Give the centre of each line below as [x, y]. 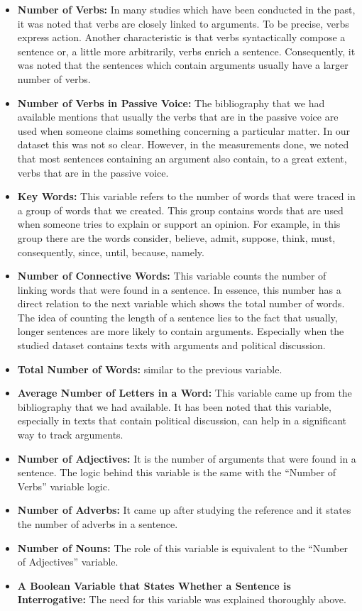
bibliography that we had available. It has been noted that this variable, [174, 406]
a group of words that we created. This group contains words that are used [180, 210]
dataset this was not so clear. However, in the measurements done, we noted [183, 144]
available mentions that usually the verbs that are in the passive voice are [178, 117]
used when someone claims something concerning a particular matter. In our [184, 130]
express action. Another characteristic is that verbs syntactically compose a [181, 37]
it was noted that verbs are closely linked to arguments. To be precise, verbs [183, 23]
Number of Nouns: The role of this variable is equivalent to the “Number [183, 547]
